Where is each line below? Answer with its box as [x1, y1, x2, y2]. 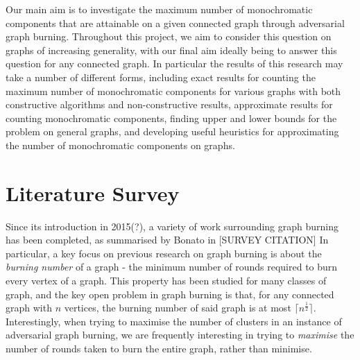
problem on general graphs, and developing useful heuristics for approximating [6, 124, 339, 139]
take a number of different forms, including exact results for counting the [6, 69, 316, 84]
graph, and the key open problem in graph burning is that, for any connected [6, 286, 334, 301]
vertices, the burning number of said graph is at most [64, 300, 291, 315]
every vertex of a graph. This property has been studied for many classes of [6, 273, 327, 288]
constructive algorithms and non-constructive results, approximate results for [6, 97, 333, 112]
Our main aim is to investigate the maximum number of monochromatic [6, 2, 313, 16]
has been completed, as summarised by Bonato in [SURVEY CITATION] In [6, 232, 329, 247]
